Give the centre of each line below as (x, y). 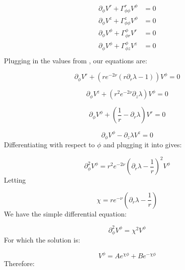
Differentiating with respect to (49, 145)
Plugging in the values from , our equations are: (76, 60)
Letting (15, 180)
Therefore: (19, 263)
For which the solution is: (42, 240)
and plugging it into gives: (143, 145)
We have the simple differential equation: (65, 213)
